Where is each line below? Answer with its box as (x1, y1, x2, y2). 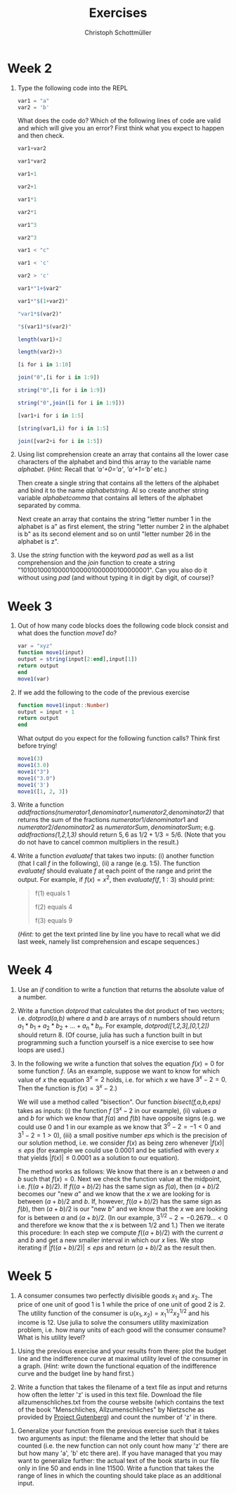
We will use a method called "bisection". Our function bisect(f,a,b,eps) (17, 1097, 221, 1107)
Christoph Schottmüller (84, 28, 152, 37)
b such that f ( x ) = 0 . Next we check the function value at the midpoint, (17, 1175, 222, 1183)
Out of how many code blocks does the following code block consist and (17, 621, 229, 630)
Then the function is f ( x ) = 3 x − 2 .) (17, 1083, 118, 1093)
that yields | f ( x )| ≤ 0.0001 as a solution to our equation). (17, 1154, 180, 1162)
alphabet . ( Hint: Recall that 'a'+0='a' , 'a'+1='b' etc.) (17, 465, 167, 473)
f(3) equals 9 (34, 916, 72, 925)
